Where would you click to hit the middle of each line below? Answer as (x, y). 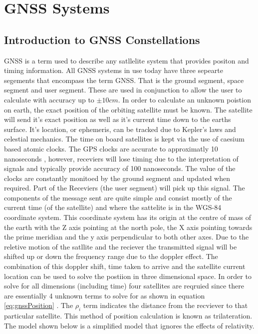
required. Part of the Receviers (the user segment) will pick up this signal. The (125, 188)
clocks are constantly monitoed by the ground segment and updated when (117, 178)
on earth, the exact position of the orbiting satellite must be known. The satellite (128, 109)
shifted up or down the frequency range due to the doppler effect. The (111, 256)
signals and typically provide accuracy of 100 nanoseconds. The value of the (120, 168)
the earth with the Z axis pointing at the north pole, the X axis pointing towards (128, 227)
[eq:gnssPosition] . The (39, 305)
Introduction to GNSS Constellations (102, 39)
